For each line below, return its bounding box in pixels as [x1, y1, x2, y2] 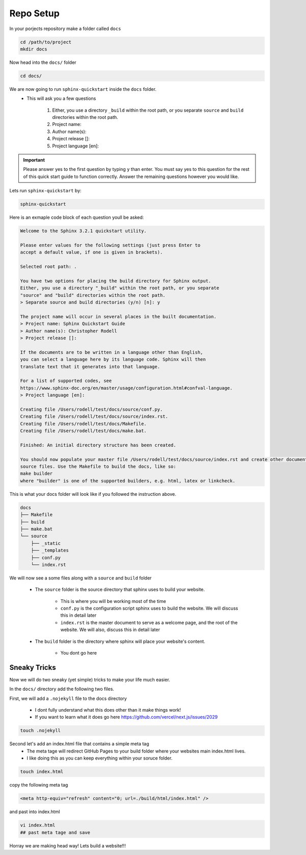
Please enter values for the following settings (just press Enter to [20, 242, 201, 248]
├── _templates [31, 547, 69, 554]
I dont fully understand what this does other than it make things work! [35, 707, 181, 713]
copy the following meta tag [9, 782, 68, 788]
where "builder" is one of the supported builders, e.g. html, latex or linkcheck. [20, 477, 236, 484]
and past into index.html [9, 809, 60, 815]
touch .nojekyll [20, 727, 61, 734]
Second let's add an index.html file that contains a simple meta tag [9, 741, 149, 747]
